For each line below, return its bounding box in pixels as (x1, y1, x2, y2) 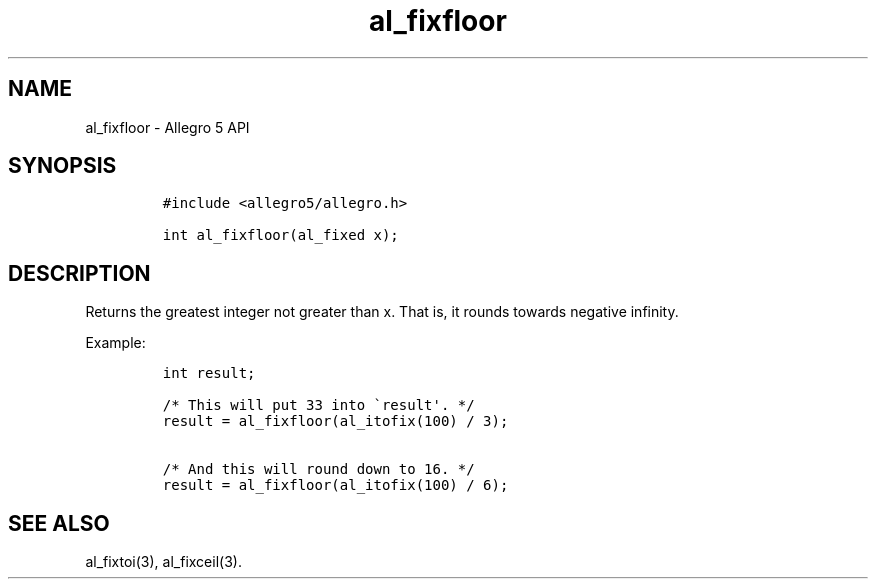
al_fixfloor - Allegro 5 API (85, 118, 250, 136)
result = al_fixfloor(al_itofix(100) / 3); (162, 413, 509, 430)
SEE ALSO (8, 510, 110, 536)
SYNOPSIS (8, 153, 117, 179)
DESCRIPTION (8, 260, 151, 286)
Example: (85, 334, 146, 352)
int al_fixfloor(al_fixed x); (162, 227, 399, 244)
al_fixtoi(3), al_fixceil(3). (85, 553, 242, 571)
